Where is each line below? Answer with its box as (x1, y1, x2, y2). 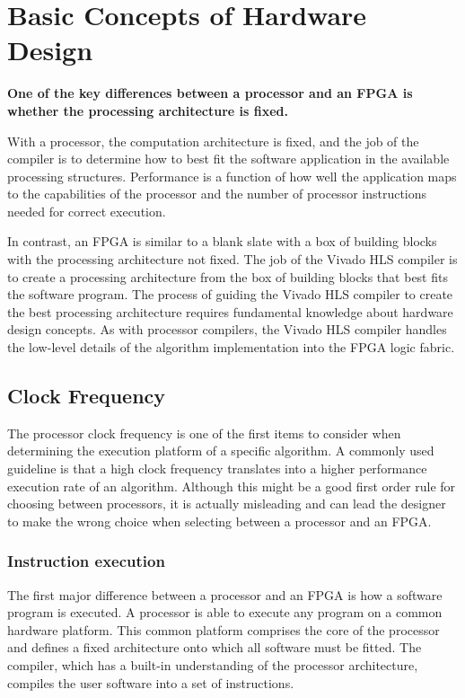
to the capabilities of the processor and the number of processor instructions (7, 184, 427, 203)
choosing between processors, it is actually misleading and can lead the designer (7, 494, 446, 513)
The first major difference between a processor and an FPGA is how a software (7, 585, 443, 604)
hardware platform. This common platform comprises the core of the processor (7, 620, 440, 639)
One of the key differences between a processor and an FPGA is (7, 84, 413, 102)
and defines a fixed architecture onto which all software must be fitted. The (7, 638, 422, 657)
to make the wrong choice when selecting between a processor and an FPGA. (7, 511, 432, 530)
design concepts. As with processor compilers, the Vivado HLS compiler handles (7, 320, 447, 339)
